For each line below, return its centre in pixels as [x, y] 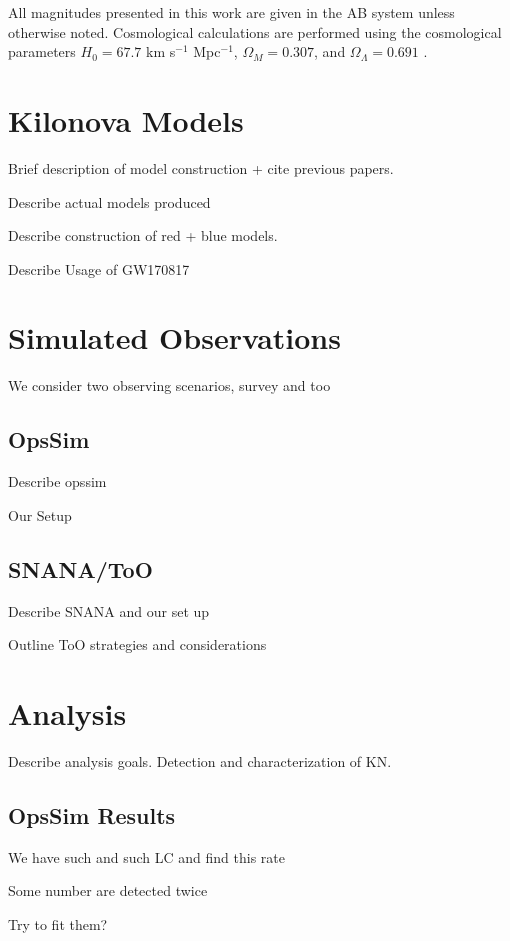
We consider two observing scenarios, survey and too [169, 385]
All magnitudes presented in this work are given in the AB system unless [231, 12]
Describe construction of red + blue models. [143, 235]
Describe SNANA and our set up [109, 610]
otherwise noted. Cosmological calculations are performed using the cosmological [255, 31]
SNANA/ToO [80, 568]
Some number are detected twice [108, 890]
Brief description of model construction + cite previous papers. [201, 167]
